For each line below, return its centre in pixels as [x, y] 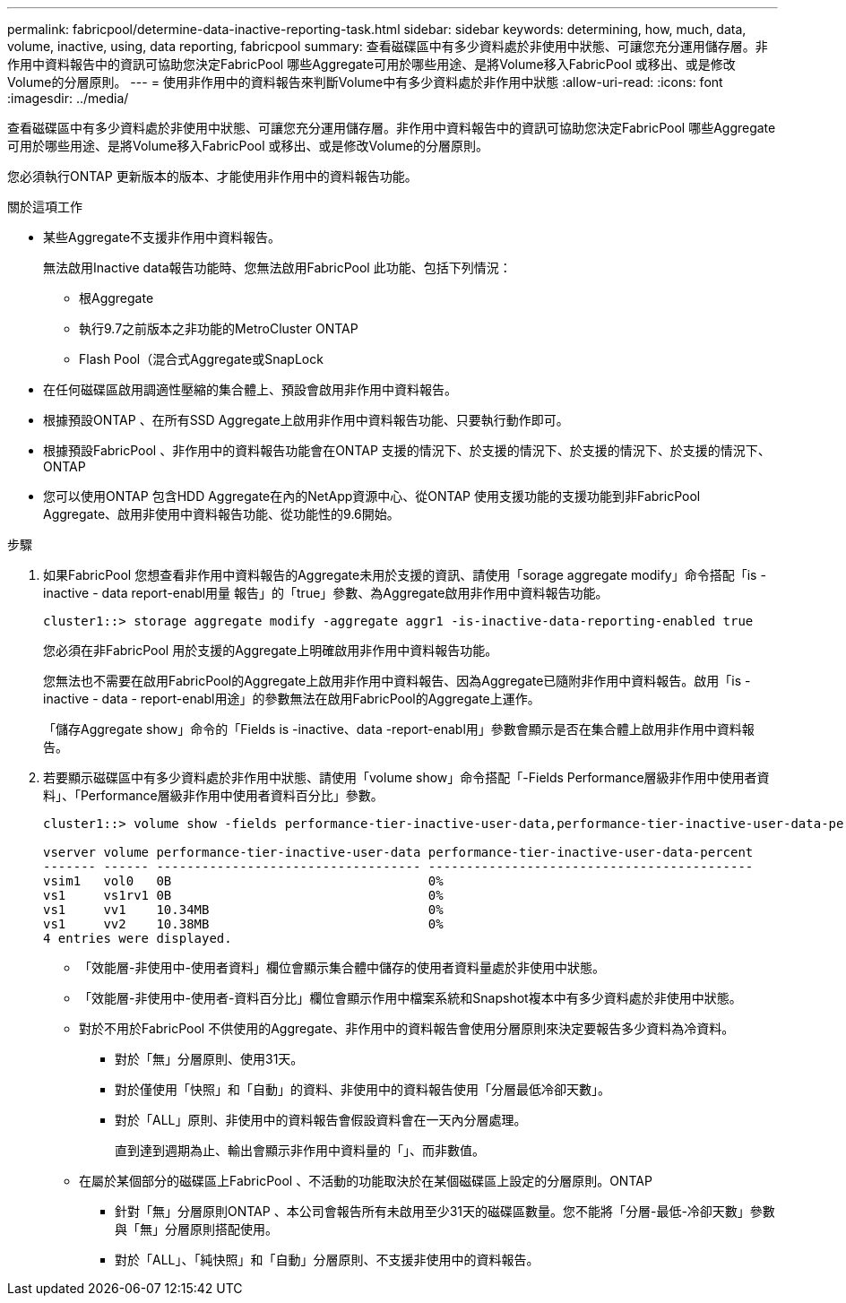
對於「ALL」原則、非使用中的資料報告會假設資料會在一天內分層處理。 [321, 1120]
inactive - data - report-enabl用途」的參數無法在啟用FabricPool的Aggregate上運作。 [292, 699]
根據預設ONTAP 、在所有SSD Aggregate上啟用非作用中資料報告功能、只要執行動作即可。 [306, 420]
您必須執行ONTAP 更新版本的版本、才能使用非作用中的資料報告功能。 [212, 176]
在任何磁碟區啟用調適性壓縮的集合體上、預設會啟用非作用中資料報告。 [250, 389]
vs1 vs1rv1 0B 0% [243, 895]
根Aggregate [117, 298]
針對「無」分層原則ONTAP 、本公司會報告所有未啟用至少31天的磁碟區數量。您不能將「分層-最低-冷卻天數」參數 [445, 1211]
